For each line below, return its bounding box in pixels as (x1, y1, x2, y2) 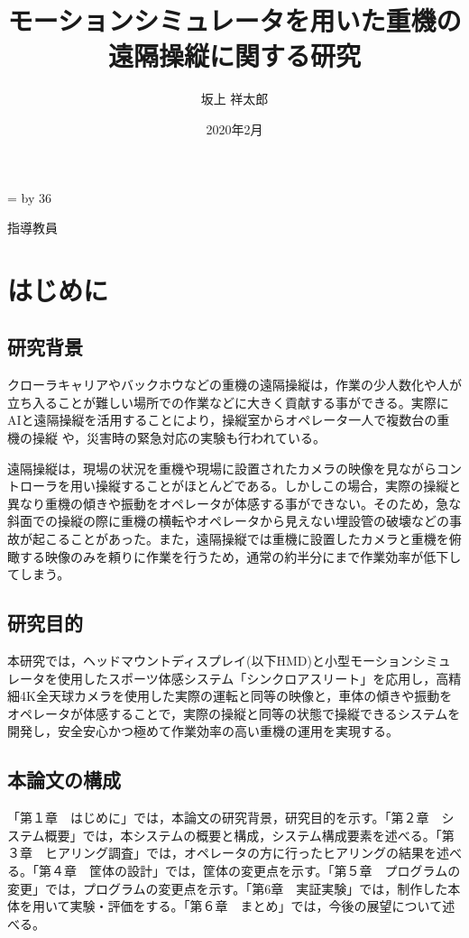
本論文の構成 (7, 766, 121, 794)
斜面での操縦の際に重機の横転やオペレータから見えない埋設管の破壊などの (7, 511, 449, 530)
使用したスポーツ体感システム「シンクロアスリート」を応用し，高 (57, 668, 449, 687)
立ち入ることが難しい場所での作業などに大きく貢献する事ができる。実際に (7, 392, 449, 411)
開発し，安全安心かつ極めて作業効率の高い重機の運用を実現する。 (7, 722, 399, 740)
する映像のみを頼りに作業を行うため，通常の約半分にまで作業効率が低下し (19, 547, 462, 566)
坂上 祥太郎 (200, 89, 269, 108)
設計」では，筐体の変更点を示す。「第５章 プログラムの (126, 860, 461, 879)
